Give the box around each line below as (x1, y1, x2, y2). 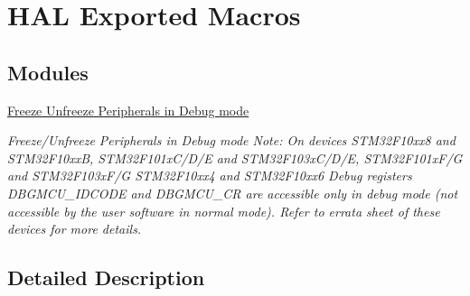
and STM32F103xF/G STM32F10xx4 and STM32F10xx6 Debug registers (7, 166, 412, 185)
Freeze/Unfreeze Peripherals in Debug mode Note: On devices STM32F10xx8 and (7, 131, 456, 150)
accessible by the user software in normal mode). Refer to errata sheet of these (7, 201, 440, 220)
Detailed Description (7, 264, 205, 291)
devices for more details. (7, 219, 142, 238)
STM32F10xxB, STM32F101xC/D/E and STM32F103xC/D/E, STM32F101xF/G (7, 148, 463, 167)
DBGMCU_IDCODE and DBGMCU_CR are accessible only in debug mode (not (7, 183, 458, 202)
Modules (7, 58, 89, 86)
